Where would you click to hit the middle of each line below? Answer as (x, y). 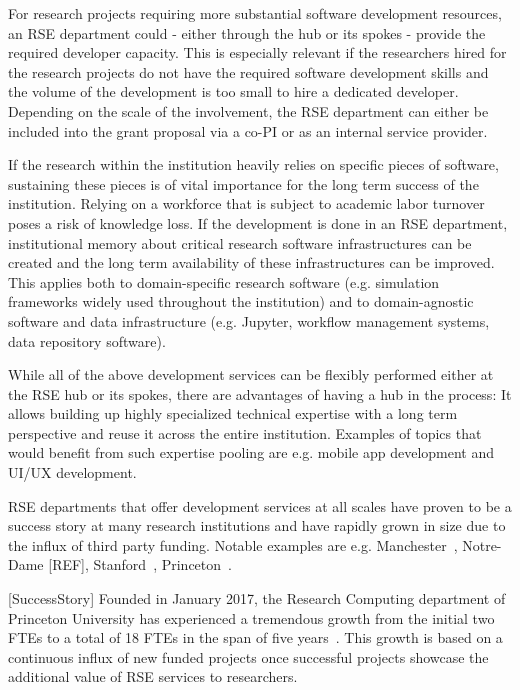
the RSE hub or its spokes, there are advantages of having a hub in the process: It (260, 393)
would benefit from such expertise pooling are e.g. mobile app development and (251, 452)
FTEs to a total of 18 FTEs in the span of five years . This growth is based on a (255, 637)
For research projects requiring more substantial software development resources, (255, 13)
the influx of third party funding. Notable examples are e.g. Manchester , (233, 544)
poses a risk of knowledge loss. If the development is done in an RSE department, (258, 222)
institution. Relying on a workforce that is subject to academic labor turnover (246, 203)
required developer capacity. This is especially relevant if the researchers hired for (257, 52)
